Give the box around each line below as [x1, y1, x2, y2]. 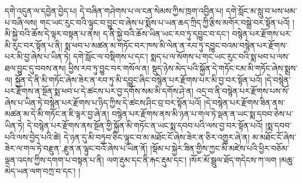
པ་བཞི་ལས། [5, 16, 37, 28]
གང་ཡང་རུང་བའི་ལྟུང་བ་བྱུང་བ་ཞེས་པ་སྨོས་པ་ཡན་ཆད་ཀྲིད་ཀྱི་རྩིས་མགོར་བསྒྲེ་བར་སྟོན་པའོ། [40, 16, 290, 28]
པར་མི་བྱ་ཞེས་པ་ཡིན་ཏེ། [5, 50, 71, 63]
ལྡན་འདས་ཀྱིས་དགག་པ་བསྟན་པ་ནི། [5, 153, 104, 165]
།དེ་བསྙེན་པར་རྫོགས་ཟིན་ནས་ [204, 96, 285, 108]
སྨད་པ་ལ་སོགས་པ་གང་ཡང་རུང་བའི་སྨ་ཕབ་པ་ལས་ [150, 50, 290, 63]
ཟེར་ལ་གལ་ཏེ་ [5, 142, 44, 154]
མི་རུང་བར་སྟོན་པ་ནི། [5, 39, 63, 51]
